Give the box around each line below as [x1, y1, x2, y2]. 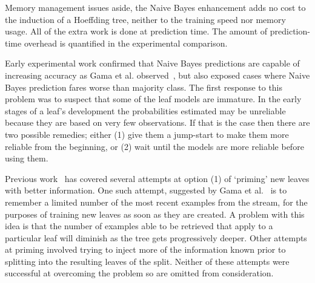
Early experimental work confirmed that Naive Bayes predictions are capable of [5, 57, 300, 70]
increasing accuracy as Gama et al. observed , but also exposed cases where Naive [5, 68, 310, 81]
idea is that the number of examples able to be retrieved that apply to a [5, 220, 273, 232]
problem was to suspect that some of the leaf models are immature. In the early [5, 93, 302, 105]
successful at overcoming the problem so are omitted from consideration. [5, 267, 274, 279]
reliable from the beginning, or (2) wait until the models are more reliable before [5, 140, 304, 152]
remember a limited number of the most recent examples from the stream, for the [5, 195, 308, 208]
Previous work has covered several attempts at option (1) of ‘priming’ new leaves [5, 172, 310, 184]
